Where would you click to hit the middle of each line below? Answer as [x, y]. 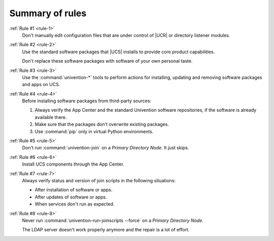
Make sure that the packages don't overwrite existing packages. [102, 125]
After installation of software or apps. [74, 190]
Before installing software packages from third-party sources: [87, 101]
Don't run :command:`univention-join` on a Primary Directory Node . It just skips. [106, 148]
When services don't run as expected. [75, 204]
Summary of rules [48, 13]
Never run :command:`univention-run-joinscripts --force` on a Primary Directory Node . [113, 220]
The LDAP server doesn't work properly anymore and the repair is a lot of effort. [106, 230]
